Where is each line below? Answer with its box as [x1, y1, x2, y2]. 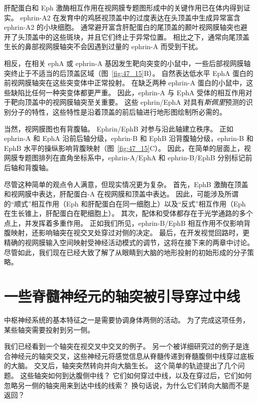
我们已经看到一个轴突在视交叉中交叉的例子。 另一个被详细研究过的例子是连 [4, 341, 250, 351]
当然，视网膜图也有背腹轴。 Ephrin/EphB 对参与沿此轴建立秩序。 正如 [4, 123, 234, 134]
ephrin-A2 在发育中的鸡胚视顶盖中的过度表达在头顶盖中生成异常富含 [20, 12, 241, 22]
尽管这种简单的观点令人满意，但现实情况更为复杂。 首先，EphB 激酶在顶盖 [4, 179, 249, 189]
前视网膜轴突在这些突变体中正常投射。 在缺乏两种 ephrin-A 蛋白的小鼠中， [4, 77, 247, 88]
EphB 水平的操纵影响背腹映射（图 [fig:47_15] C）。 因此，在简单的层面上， [4, 142, 244, 153]
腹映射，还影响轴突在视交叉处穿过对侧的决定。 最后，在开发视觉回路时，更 [4, 227, 250, 238]
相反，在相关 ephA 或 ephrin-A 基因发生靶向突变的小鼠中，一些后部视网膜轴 [4, 58, 251, 68]
